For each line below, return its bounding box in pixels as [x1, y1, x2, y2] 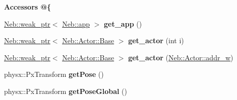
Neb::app [62, 18, 90, 29]
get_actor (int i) [128, 35, 184, 46]
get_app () [104, 18, 142, 29]
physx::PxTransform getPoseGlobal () [4, 85, 128, 96]
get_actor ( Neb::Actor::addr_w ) [128, 52, 233, 62]
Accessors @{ [4, 2, 51, 12]
